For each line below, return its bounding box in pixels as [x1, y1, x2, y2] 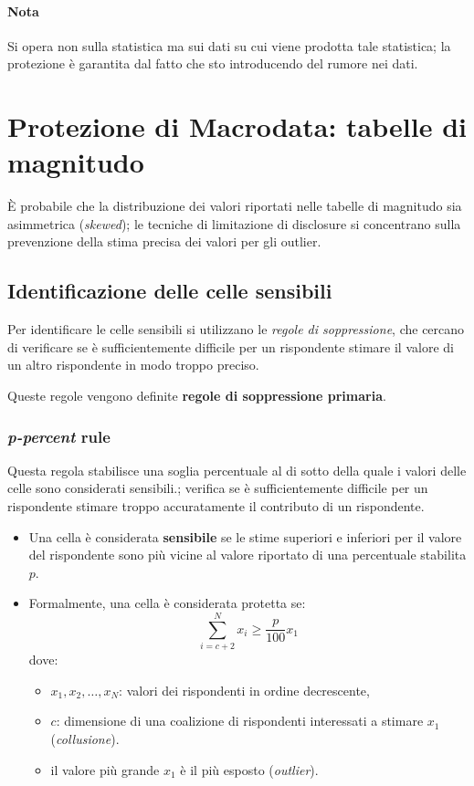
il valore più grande [50, 760, 160, 779]
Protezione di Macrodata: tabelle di [7, 108, 467, 145]
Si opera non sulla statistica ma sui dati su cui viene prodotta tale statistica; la [7, 36, 451, 55]
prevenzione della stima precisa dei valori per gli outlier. [7, 232, 321, 251]
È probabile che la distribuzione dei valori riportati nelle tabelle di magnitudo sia [7, 196, 462, 215]
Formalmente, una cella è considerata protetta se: [28, 593, 306, 613]
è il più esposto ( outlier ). [180, 760, 319, 779]
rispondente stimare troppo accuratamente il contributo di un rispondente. [7, 497, 425, 516]
